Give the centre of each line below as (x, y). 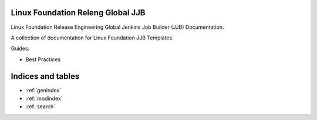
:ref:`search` (41, 106)
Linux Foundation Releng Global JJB (78, 13)
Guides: (20, 49)
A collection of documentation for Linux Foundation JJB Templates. (92, 38)
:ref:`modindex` (44, 98)
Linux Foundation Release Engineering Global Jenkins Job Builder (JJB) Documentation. (117, 27)
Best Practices (43, 59)
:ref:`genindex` (43, 90)
